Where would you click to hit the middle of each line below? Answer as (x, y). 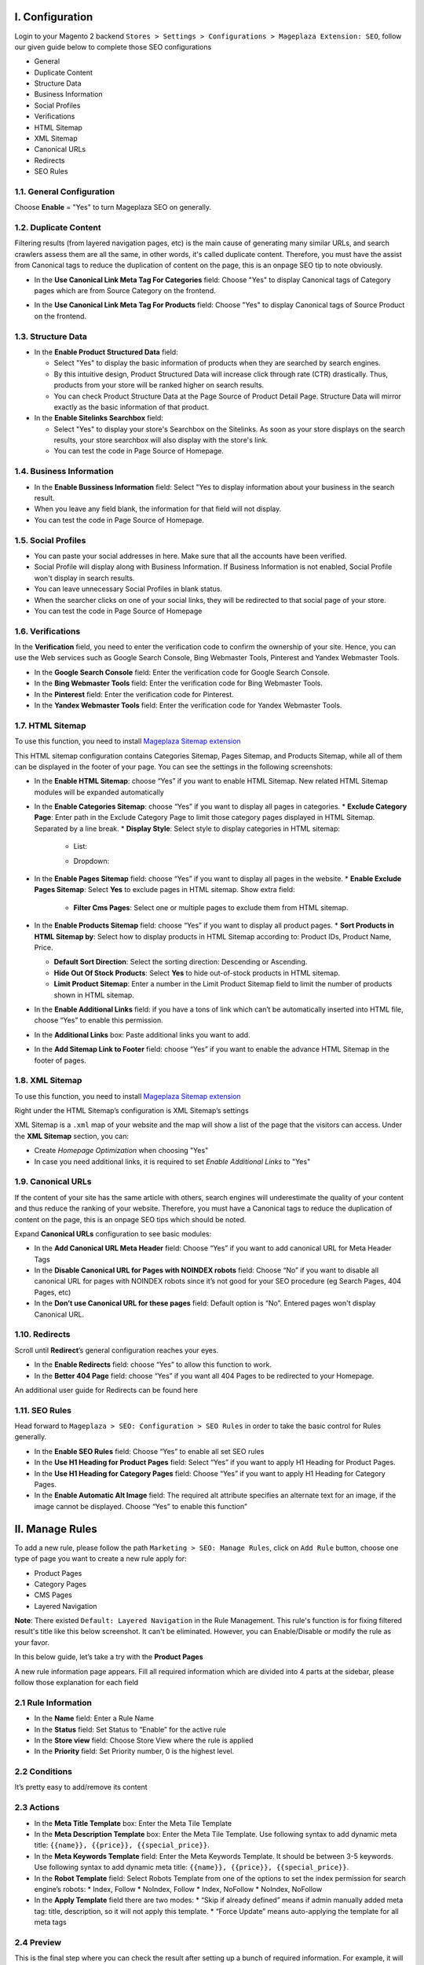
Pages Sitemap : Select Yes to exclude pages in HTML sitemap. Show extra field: (164, 890)
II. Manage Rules (56, 1529)
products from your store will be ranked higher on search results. (159, 385)
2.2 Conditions (43, 1772)
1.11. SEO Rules (43, 1410)
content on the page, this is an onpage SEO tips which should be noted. (130, 1219)
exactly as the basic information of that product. (132, 407)
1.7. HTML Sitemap (50, 725)
